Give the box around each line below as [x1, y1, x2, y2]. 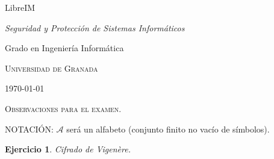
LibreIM [5, 1, 36, 13]
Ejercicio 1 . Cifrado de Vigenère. [5, 143, 131, 155]
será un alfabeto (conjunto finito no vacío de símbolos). [66, 122, 270, 135]
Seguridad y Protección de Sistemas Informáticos [5, 21, 185, 34]
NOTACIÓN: [5, 122, 54, 135]
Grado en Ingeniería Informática [5, 42, 124, 54]
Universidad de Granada [5, 61, 98, 74]
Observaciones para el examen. [5, 102, 122, 114]
